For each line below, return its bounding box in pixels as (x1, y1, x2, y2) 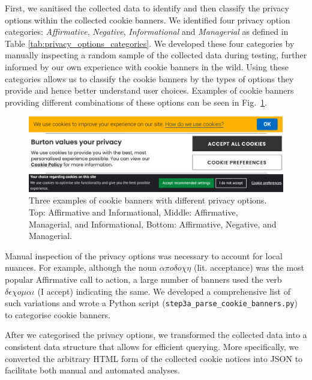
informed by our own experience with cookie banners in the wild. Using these (5, 60, 289, 73)
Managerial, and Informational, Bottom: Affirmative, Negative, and (29, 217, 277, 230)
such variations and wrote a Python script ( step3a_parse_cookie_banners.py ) (5, 297, 298, 309)
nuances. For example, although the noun (5, 261, 157, 274)
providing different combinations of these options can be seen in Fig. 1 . (5, 95, 267, 108)
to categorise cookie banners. (5, 308, 110, 321)
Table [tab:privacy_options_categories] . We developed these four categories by (5, 37, 295, 49)
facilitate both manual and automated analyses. (5, 364, 180, 376)
